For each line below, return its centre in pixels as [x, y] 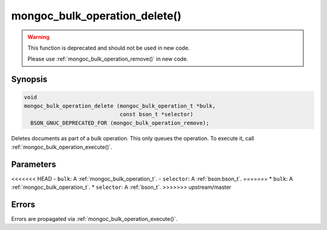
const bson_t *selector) [157, 114]
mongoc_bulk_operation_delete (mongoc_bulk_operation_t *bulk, [120, 106]
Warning [38, 37]
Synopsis [29, 80]
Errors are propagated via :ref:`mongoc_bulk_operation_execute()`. [94, 219]
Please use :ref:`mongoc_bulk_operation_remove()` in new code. [108, 59]
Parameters [34, 164]
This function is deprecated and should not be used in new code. [109, 48]
